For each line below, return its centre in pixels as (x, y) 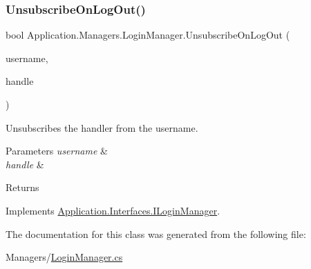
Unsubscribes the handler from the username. (102, 127)
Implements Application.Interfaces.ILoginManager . (113, 210)
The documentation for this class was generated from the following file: (156, 233)
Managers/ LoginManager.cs (64, 257)
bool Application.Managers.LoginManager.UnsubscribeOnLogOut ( (148, 35)
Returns (22, 187)
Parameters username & (57, 151)
